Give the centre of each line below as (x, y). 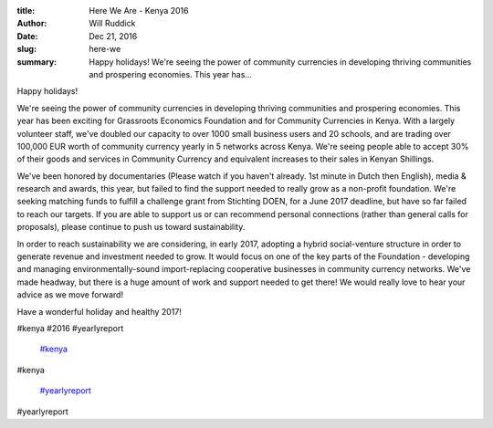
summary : (37, 62)
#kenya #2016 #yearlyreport (70, 328)
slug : (26, 49)
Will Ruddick (112, 24)
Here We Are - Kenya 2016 (139, 10)
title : (26, 10)
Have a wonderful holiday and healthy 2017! (100, 311)
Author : (32, 24)
